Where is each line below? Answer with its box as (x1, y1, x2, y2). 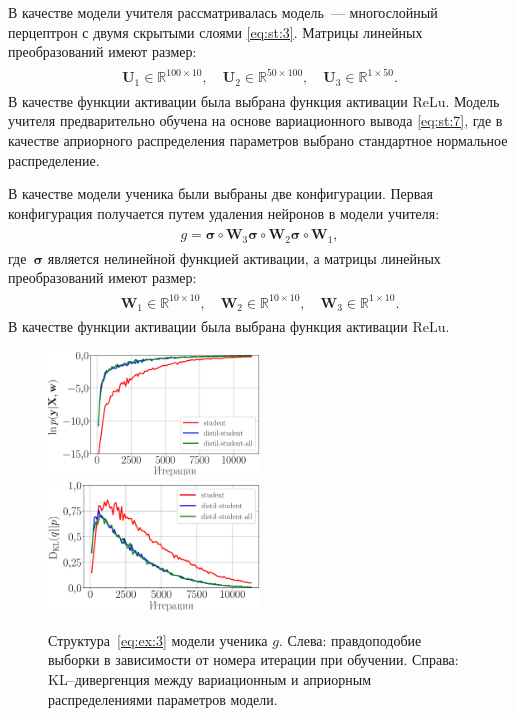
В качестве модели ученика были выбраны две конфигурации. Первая (8, 183, 433, 204)
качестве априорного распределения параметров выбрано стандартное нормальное (8, 129, 508, 150)
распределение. (8, 149, 100, 170)
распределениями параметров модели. (48, 688, 278, 709)
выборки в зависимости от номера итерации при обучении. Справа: (48, 649, 459, 670)
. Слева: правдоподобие (278, 629, 422, 650)
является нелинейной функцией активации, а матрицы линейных (47, 247, 441, 268)
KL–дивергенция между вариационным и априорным (48, 668, 372, 689)
